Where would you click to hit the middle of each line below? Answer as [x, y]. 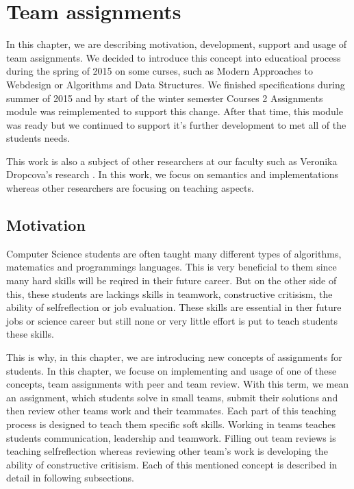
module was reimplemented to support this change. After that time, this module [175, 111]
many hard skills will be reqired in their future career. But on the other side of [172, 280]
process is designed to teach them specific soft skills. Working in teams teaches [171, 424]
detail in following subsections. [70, 478]
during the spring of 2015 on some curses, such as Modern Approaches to [160, 71]
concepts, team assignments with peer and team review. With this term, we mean [178, 384]
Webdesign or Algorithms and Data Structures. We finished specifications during [176, 84]
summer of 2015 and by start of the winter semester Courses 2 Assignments [165, 98]
